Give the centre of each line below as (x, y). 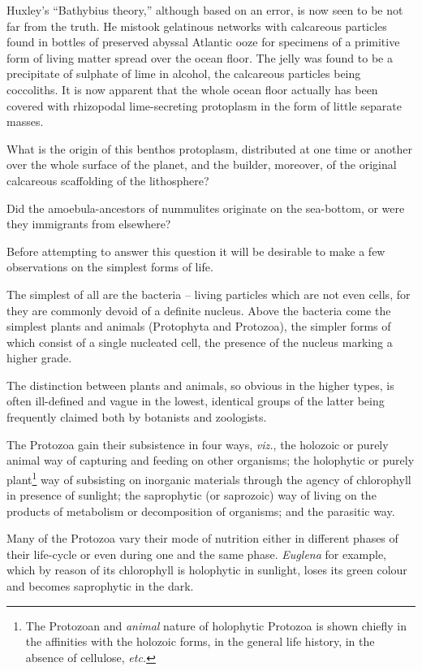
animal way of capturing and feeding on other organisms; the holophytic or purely (211, 460)
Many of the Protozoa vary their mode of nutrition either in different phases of (202, 538)
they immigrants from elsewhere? (89, 224)
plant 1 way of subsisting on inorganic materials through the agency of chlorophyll (209, 478)
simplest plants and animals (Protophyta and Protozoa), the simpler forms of (199, 326)
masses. (25, 121)
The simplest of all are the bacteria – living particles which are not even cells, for (209, 294)
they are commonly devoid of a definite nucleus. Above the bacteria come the (199, 310)
